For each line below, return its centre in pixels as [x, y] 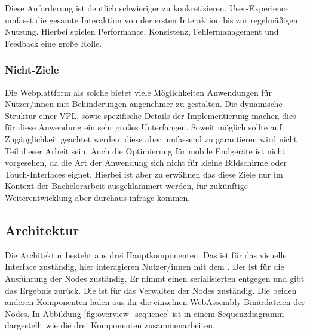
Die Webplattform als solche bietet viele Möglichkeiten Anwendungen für [138, 92]
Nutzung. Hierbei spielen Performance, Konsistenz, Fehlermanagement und [142, 31]
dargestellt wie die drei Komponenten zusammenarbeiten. [110, 325]
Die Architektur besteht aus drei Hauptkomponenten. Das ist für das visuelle [146, 255]
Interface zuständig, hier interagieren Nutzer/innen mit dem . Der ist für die [145, 267]
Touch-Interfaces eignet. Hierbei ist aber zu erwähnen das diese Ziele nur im [144, 174]
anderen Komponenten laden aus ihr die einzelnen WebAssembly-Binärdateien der [155, 302]
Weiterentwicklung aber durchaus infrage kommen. [98, 197]
